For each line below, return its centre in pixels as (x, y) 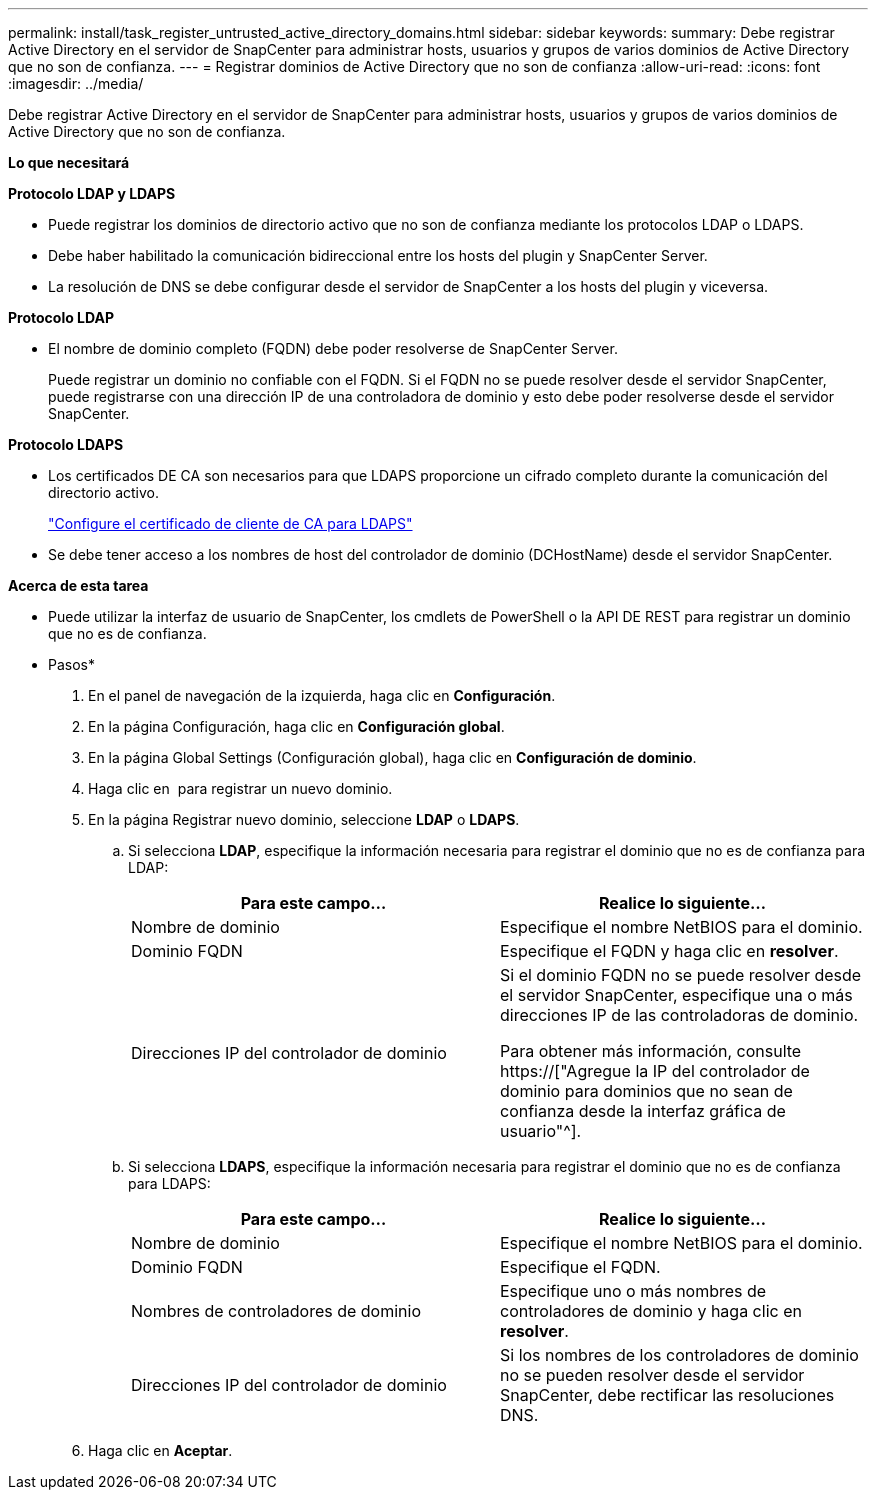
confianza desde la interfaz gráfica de (643, 1111)
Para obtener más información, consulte (651, 1051)
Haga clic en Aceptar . (160, 1450)
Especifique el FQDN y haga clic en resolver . (669, 951)
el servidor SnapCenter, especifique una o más (676, 995)
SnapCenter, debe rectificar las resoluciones (667, 1395)
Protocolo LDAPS (66, 444)
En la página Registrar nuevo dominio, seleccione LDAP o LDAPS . (304, 819)
